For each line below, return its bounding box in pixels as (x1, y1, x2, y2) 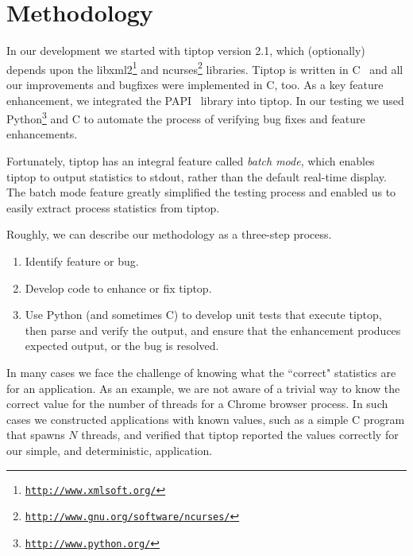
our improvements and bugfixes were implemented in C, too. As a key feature (6, 76, 384, 92)
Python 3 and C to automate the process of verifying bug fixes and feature (6, 108, 365, 126)
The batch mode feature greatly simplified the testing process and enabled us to (6, 184, 396, 200)
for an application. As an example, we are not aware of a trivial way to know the (6, 379, 400, 396)
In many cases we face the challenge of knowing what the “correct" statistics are (6, 364, 396, 380)
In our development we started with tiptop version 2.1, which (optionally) (6, 42, 365, 59)
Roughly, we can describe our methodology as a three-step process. (6, 226, 332, 243)
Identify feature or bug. (25, 252, 139, 269)
